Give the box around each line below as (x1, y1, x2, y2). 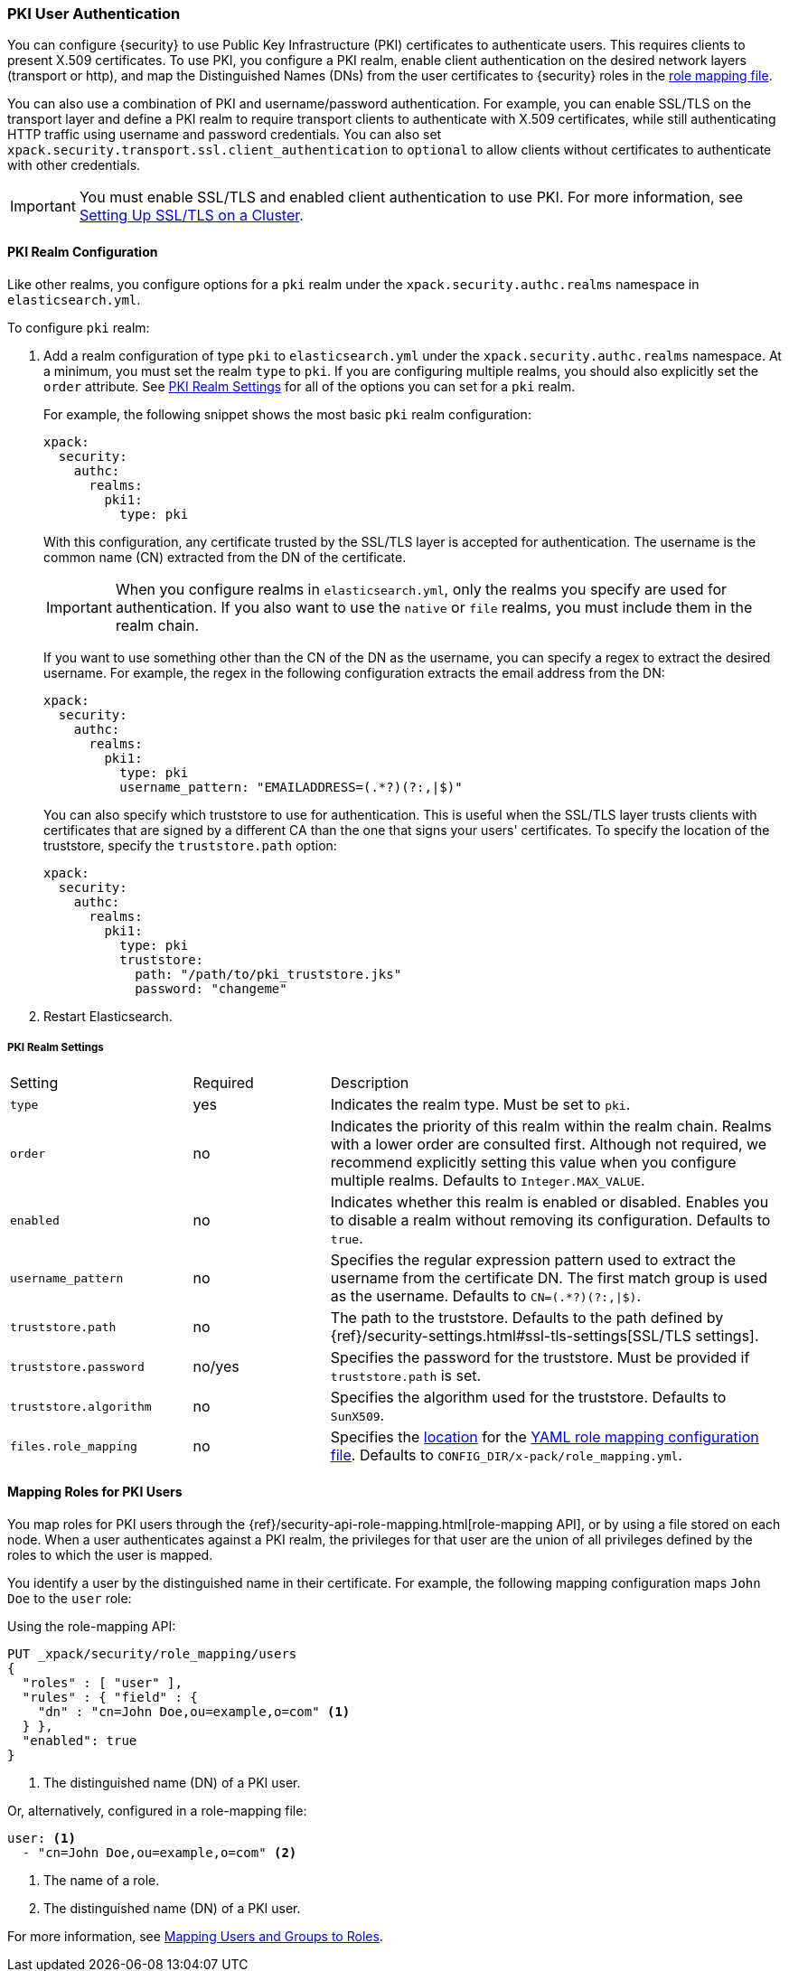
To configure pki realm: (7, 319, 150, 335)
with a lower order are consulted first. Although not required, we (330, 1135, 767, 1154)
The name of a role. (43, 1872, 160, 1888)
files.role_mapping (10, 1439, 137, 1453)
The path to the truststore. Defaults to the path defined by (330, 1309, 724, 1328)
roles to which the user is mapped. (7, 1546, 213, 1563)
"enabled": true (22, 1732, 137, 1748)
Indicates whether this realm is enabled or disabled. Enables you (330, 1193, 769, 1212)
